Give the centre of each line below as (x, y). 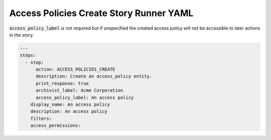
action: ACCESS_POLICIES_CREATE (76, 69)
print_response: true (62, 83)
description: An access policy (69, 111)
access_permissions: (56, 126)
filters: (41, 118)
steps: (28, 55)
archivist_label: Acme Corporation (80, 91)
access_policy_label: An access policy (85, 97)
